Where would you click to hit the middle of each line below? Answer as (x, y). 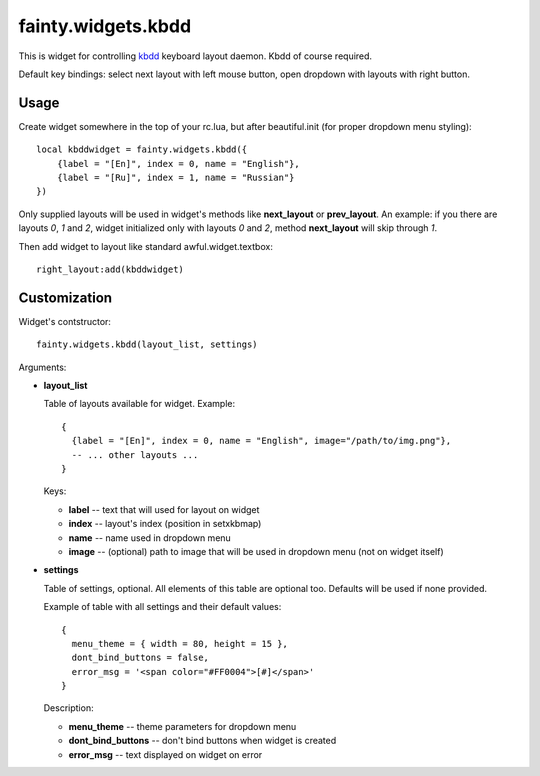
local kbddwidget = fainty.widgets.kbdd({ (142, 149)
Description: (68, 708)
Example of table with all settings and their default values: (162, 607)
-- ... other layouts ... (135, 454)
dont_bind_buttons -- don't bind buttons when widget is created (202, 741)
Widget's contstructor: (65, 321)
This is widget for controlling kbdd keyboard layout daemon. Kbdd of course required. (195, 56)
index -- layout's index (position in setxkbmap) (165, 524)
